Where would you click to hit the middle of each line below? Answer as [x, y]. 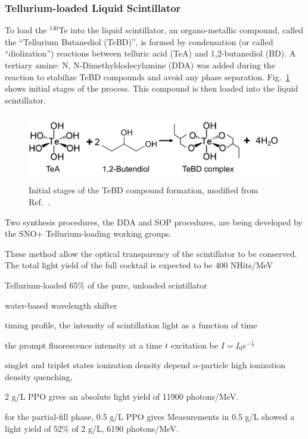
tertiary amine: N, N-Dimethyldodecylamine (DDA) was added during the [140, 65]
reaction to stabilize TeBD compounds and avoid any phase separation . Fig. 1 [147, 76]
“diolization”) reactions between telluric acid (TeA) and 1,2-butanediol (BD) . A [150, 53]
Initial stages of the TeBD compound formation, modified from [144, 190]
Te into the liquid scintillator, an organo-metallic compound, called [181, 30]
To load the [26, 30]
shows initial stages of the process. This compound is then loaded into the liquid [152, 88]
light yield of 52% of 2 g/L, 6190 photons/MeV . [92, 428]
